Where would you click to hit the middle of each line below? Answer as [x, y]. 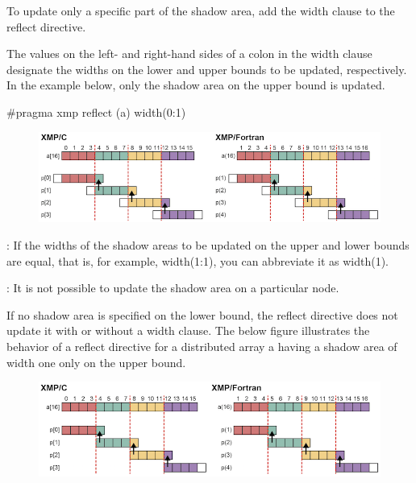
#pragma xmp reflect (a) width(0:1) [96, 111]
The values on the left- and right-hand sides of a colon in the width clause [189, 54]
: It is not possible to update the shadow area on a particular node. [173, 288]
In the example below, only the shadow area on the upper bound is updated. [196, 85]
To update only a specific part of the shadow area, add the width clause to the [201, 10]
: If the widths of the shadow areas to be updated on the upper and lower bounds [208, 245]
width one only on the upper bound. [96, 362]
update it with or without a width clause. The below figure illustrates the [188, 330]
